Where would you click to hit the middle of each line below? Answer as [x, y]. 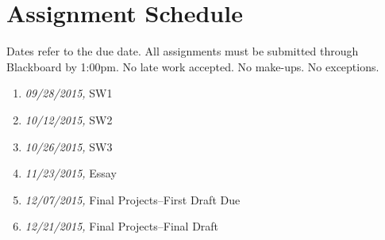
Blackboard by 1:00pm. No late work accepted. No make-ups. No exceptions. [193, 66]
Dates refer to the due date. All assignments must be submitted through [183, 51]
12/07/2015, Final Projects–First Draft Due [133, 199]
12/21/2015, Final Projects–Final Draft [122, 226]
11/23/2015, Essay [71, 173]
